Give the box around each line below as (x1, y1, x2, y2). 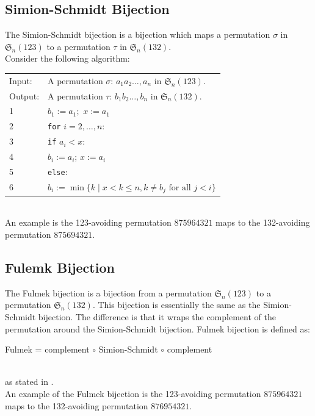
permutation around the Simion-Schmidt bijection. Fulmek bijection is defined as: (5, 322, 310, 335)
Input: (9, 74, 32, 87)
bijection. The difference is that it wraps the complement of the (38, 310, 276, 323)
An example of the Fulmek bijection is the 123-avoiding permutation (5, 387, 261, 400)
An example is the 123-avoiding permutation (5, 216, 172, 229)
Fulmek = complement (5, 343, 90, 356)
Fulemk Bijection (5, 257, 115, 276)
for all (168, 183, 191, 192)
